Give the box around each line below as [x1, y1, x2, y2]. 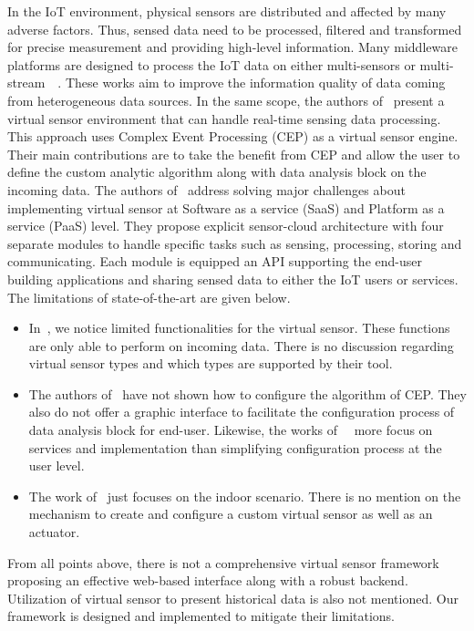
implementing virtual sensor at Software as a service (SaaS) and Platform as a [7, 198, 445, 217]
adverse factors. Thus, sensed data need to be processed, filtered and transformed [7, 19, 462, 38]
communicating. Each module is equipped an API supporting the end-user [7, 252, 422, 271]
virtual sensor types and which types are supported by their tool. [28, 354, 393, 373]
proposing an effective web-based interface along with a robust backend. [7, 571, 408, 590]
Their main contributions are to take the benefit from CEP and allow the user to [7, 144, 460, 163]
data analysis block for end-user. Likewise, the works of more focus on [28, 420, 433, 440]
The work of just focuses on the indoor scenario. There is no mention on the [28, 486, 461, 505]
